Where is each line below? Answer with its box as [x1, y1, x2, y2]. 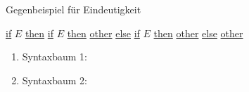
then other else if [67, 25, 140, 40]
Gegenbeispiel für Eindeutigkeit [6, 2, 141, 17]
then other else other [153, 25, 243, 40]
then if [25, 25, 53, 40]
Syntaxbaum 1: [22, 49, 87, 64]
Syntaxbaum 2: [22, 72, 87, 87]
